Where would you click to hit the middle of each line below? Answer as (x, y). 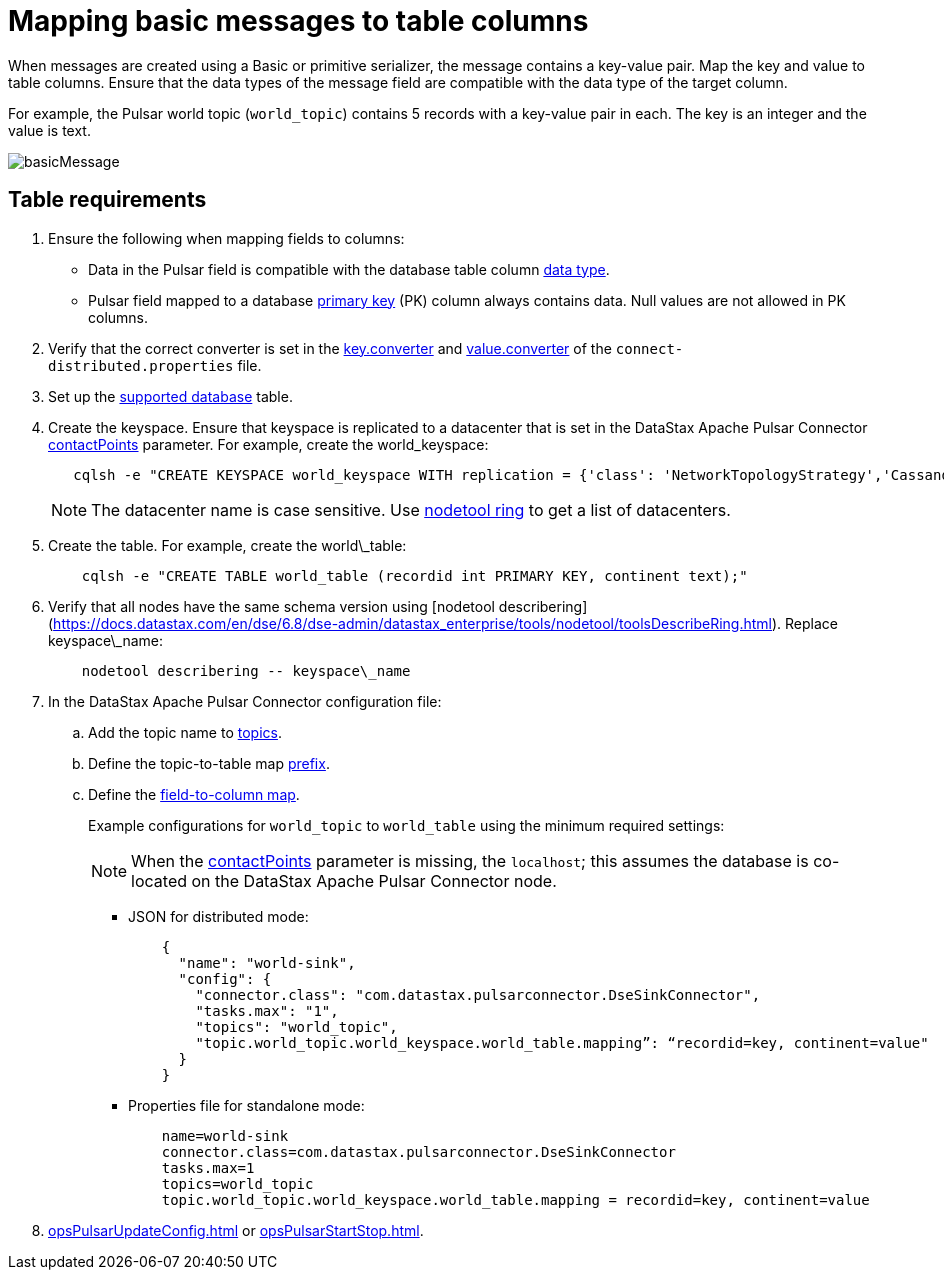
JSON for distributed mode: (218, 916)
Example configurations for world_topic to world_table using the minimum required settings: (406, 825)
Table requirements (107, 200)
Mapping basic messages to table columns (298, 21)
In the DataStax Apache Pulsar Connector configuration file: (245, 701)
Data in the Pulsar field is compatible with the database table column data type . (349, 269)
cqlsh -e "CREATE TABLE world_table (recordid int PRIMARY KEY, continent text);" (414, 575)
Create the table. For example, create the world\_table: (227, 545)
